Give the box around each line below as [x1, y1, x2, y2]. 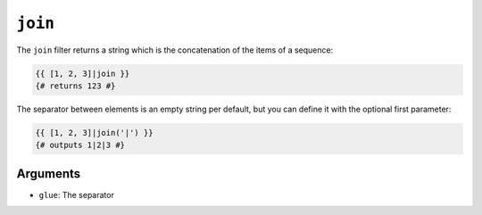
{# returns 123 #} [35, 80, 116, 91]
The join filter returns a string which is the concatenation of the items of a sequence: [16, 45, 334, 55]
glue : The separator [38, 189, 115, 200]
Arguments [16, 166, 81, 181]
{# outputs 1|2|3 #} [35, 140, 125, 151]
